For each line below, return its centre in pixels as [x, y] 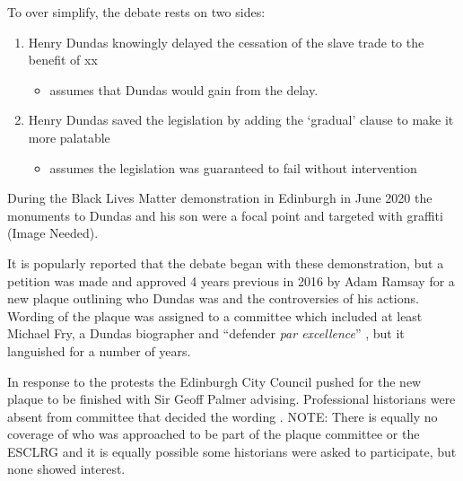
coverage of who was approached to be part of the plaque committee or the [214, 434]
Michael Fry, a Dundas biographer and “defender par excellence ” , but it [206, 333]
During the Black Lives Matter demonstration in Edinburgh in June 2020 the [220, 198]
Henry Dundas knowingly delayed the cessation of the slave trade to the [226, 42]
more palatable [69, 137]
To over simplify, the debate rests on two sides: [136, 12]
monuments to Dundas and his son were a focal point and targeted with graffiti [225, 215]
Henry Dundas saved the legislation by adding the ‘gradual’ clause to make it [241, 120]
